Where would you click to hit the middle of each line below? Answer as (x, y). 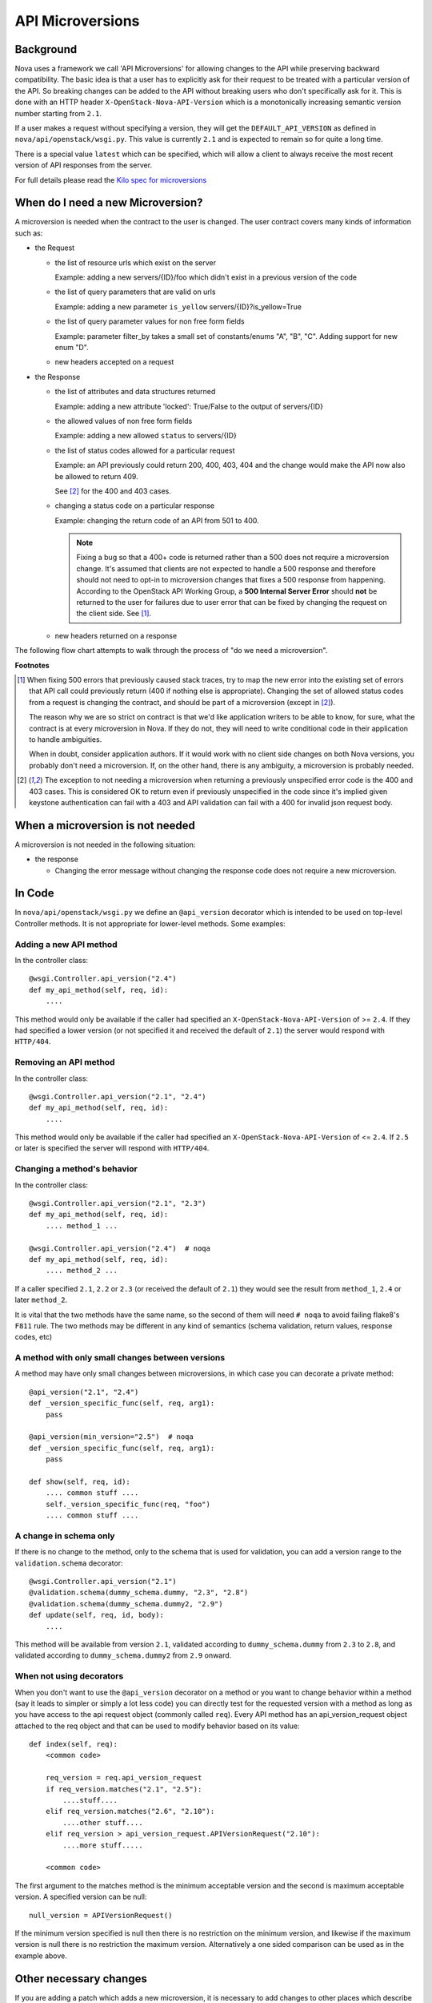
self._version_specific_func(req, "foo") (128, 1504)
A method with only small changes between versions (120, 1358)
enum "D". (72, 347)
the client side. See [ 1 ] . (114, 614)
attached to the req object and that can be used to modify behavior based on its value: (157, 1726)
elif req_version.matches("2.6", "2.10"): (130, 1812)
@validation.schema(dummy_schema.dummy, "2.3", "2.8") (139, 1593)
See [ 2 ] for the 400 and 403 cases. (113, 491)
